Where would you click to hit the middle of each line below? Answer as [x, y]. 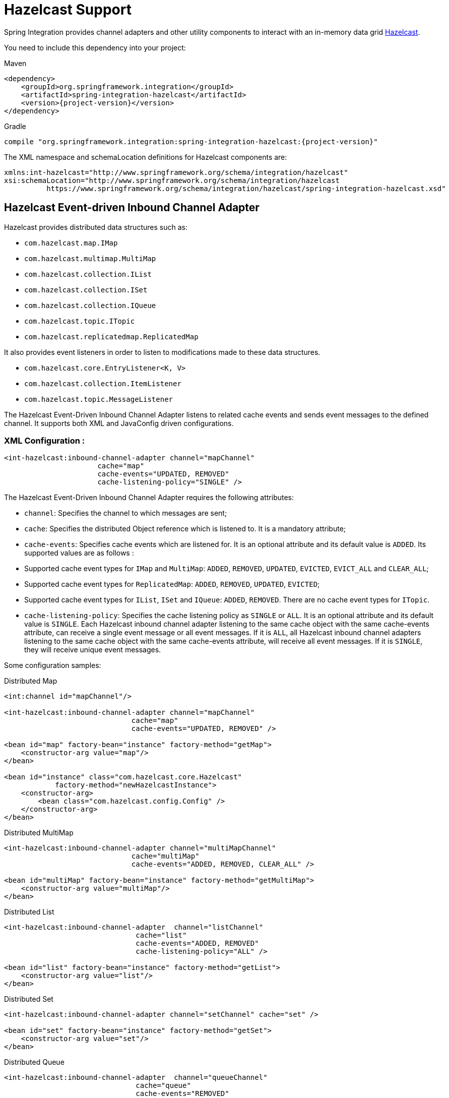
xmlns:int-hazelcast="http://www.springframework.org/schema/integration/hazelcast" [176, 172]
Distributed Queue [34, 1062]
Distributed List [29, 912]
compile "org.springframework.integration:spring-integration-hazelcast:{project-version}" [191, 141]
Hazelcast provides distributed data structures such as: [96, 227]
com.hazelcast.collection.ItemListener [103, 383]
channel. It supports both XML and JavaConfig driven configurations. [119, 423]
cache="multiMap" [165, 856]
